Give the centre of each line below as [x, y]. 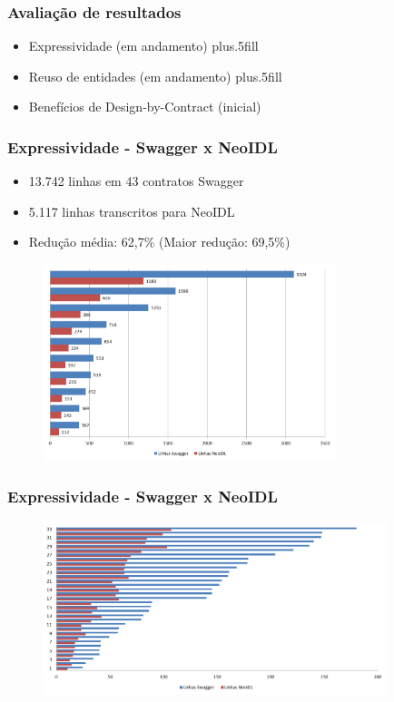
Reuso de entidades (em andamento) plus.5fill [155, 76]
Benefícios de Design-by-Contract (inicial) [145, 107]
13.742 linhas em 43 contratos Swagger [136, 181]
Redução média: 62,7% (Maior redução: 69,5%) [159, 242]
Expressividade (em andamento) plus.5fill [143, 46]
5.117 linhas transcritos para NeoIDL [132, 211]
